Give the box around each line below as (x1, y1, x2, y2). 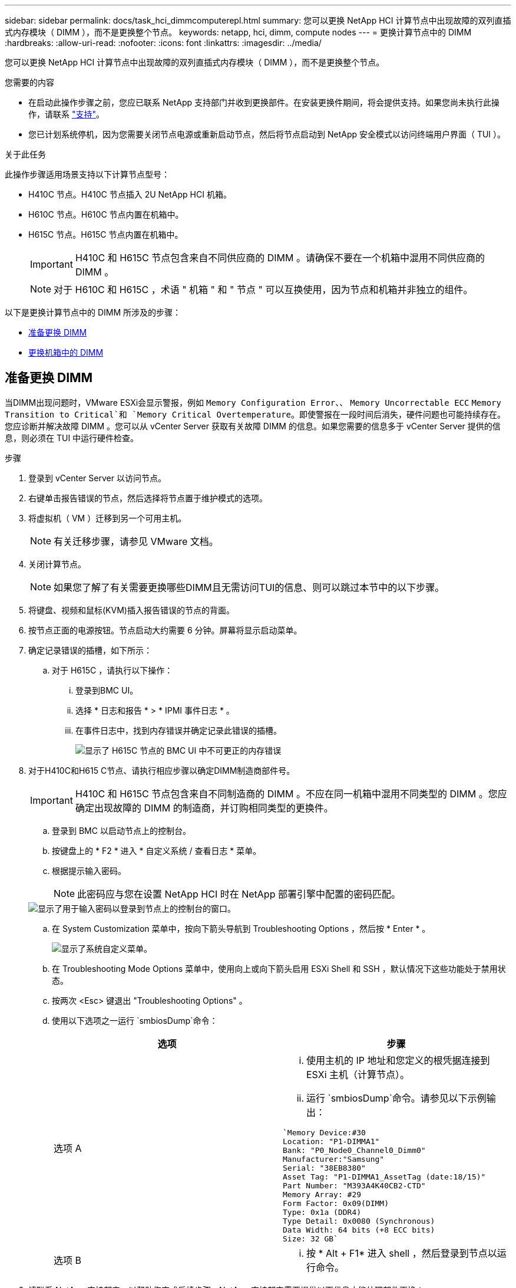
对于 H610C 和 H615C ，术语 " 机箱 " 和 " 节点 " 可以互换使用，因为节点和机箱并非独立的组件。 (54, 284, 473, 295)
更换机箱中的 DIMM (28, 347, 104, 357)
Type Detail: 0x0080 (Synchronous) (283, 1216, 435, 1225)
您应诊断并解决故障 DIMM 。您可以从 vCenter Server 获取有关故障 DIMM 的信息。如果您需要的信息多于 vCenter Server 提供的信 (5, 420, 501, 431)
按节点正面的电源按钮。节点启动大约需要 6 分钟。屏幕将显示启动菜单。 (28, 625, 302, 635)
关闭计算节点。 (28, 558, 86, 569)
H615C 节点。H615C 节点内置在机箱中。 (28, 229, 183, 239)
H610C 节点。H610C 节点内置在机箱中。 (28, 209, 184, 219)
